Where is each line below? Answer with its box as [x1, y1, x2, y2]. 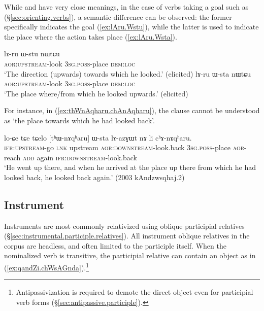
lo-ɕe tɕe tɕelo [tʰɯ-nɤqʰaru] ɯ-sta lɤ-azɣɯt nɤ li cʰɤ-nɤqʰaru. [4, 132, 192, 143]
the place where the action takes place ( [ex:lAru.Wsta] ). [4, 31, 177, 42]
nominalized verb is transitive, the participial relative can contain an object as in [4, 250, 256, 261]
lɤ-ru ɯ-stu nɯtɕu [4, 48, 60, 59]
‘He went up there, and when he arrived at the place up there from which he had [4, 162, 256, 172]
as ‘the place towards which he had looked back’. [4, 115, 155, 125]
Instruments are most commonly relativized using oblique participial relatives [4, 220, 245, 231]
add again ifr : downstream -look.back [22, 152, 137, 162]
